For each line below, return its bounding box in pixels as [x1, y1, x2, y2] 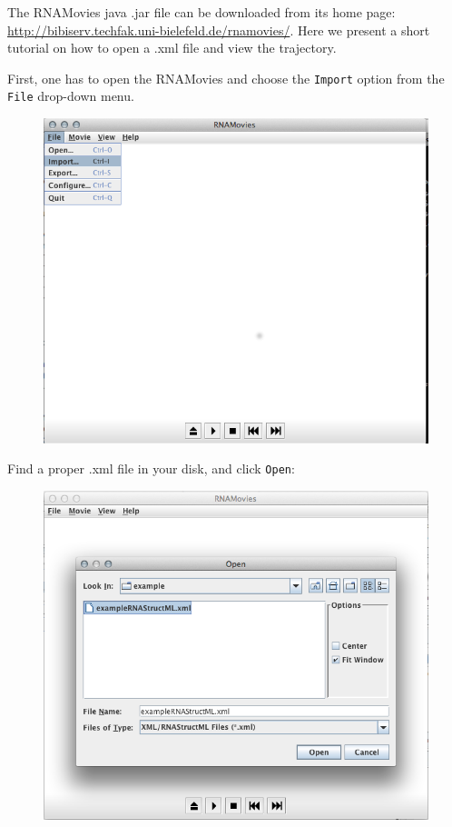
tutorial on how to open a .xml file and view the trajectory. [7, 38, 337, 57]
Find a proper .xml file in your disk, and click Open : [7, 459, 295, 478]
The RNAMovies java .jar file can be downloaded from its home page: [7, 3, 396, 21]
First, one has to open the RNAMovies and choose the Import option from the [7, 68, 445, 87]
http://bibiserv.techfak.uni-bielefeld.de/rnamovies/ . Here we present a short [7, 20, 430, 39]
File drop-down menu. [7, 86, 134, 105]
